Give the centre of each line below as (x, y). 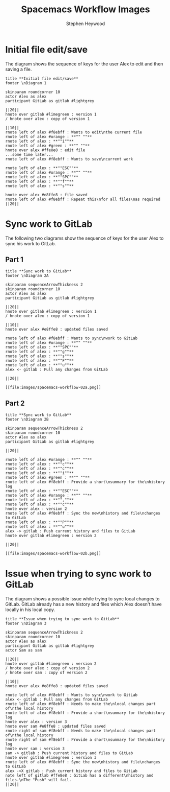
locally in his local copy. (30, 610)
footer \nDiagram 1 (26, 83)
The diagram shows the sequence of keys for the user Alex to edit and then (84, 64)
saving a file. (19, 69)
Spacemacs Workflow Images (86, 9)
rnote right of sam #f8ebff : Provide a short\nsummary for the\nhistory (85, 740)
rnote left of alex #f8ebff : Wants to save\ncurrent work (69, 159)
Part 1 (15, 260)
